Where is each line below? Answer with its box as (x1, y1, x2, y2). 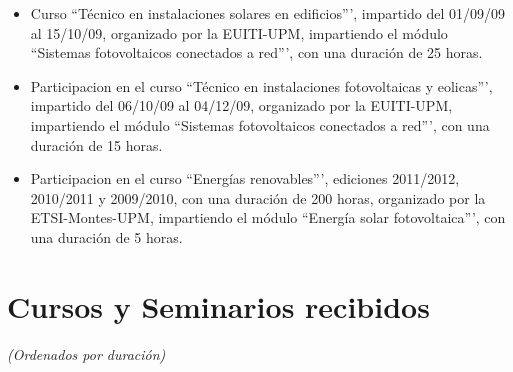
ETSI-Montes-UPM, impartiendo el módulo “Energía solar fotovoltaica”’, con (30, 207, 506, 228)
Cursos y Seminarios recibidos (7, 285, 430, 326)
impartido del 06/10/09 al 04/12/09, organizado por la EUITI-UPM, (30, 95, 453, 116)
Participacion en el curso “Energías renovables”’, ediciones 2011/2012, (30, 168, 460, 189)
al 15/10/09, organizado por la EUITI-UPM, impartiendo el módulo (30, 22, 448, 43)
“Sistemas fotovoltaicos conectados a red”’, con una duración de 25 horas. (30, 42, 483, 63)
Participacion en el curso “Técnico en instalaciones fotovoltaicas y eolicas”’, (30, 75, 493, 96)
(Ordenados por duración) (7, 343, 166, 364)
